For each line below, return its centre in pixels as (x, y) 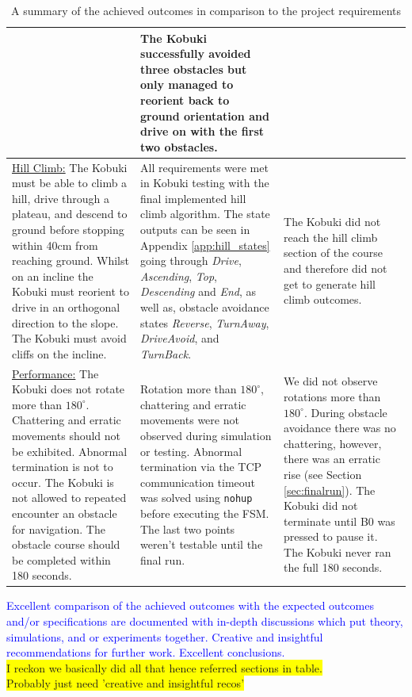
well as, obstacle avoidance (205, 306)
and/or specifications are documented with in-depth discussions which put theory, (205, 620)
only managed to (187, 84)
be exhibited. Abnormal (70, 451)
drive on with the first (202, 131)
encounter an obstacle (65, 513)
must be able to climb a (70, 183)
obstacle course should (66, 544)
